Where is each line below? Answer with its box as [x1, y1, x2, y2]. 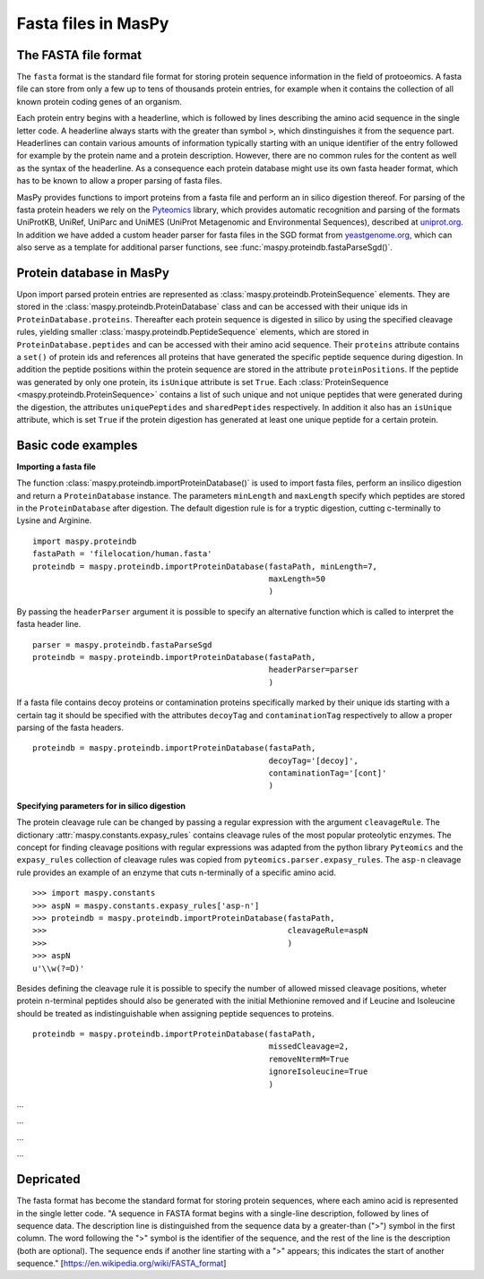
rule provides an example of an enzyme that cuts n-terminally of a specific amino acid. [16, 867, 336, 878]
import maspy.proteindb [32, 536, 137, 546]
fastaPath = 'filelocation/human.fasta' [32, 549, 212, 559]
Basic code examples [16, 437, 138, 452]
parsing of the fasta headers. [16, 722, 125, 733]
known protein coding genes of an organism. [16, 96, 183, 107]
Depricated [16, 1172, 81, 1187]
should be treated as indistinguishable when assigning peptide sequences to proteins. [16, 1008, 335, 1018]
